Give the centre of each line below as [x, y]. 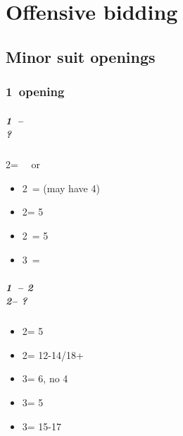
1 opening [35, 92]
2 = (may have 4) [61, 188]
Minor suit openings [81, 56]
